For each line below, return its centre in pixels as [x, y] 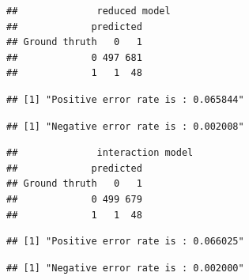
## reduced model [89, 11]
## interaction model [100, 153]
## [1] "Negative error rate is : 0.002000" [125, 268]
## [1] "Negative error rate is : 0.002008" [125, 126]
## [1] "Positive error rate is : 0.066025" [125, 242]
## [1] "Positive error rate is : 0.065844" [125, 99]
